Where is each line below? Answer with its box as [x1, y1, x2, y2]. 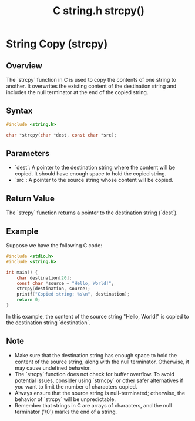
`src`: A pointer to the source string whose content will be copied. [14, 177, 173, 184]
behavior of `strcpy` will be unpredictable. [14, 396, 116, 403]
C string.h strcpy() [52, 4, 145, 18]
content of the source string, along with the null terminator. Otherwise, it [14, 358, 189, 365]
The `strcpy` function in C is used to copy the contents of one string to [6, 77, 176, 83]
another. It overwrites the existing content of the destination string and [6, 82, 177, 89]
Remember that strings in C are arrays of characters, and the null [14, 402, 172, 409]
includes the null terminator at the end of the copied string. [6, 89, 149, 95]
